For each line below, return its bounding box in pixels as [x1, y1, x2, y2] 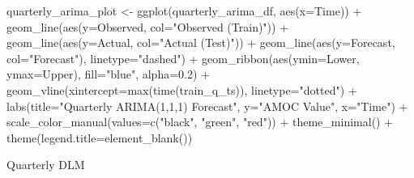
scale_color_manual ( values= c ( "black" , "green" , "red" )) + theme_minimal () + [6, 113, 394, 130]
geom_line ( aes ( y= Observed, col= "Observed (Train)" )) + [6, 18, 289, 35]
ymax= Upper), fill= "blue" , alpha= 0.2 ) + [6, 66, 210, 83]
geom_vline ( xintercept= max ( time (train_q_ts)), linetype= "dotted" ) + [6, 81, 357, 98]
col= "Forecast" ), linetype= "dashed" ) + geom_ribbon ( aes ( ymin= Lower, [6, 49, 360, 66]
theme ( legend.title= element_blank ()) [6, 129, 193, 146]
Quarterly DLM [6, 156, 85, 173]
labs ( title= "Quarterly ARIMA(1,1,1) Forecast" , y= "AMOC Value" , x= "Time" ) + [6, 97, 408, 114]
